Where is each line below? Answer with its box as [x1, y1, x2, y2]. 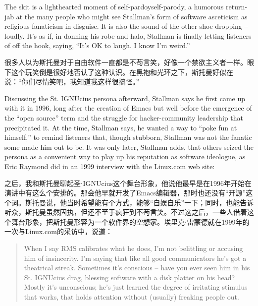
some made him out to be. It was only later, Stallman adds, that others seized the [4, 141, 254, 152]
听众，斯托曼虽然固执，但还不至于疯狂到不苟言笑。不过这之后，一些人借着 [4, 207, 247, 217]
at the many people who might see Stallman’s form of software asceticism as [16, 11, 248, 21]
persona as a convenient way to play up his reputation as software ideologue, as [4, 151, 246, 162]
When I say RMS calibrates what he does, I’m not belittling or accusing [24, 243, 243, 253]
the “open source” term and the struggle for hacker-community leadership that [4, 112, 243, 122]
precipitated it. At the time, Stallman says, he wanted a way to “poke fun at [4, 122, 237, 132]
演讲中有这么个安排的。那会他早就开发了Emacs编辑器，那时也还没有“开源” [4, 187, 246, 198]
